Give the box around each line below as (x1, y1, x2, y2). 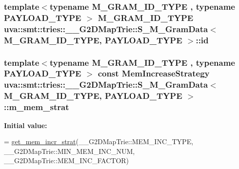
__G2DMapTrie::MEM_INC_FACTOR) (4, 155, 129, 166)
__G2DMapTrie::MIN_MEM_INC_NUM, (4, 146, 135, 156)
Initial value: (4, 120, 47, 130)
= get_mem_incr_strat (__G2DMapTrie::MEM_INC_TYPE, (4, 136, 194, 147)
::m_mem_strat (4, 101, 69, 113)
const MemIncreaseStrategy (98, 67, 210, 79)
